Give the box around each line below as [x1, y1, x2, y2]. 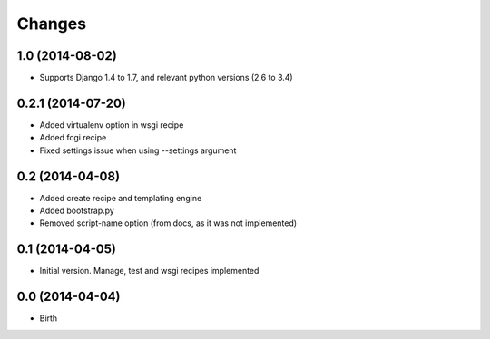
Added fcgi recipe [39, 132, 107, 143]
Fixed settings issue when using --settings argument [39, 145, 237, 156]
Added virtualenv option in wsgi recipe [39, 119, 184, 131]
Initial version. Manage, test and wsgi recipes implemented [39, 266, 260, 276]
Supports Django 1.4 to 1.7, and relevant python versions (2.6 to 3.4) [39, 73, 294, 83]
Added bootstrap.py [39, 205, 115, 217]
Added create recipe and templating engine [39, 192, 202, 203]
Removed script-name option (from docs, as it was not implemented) [39, 218, 298, 228]
